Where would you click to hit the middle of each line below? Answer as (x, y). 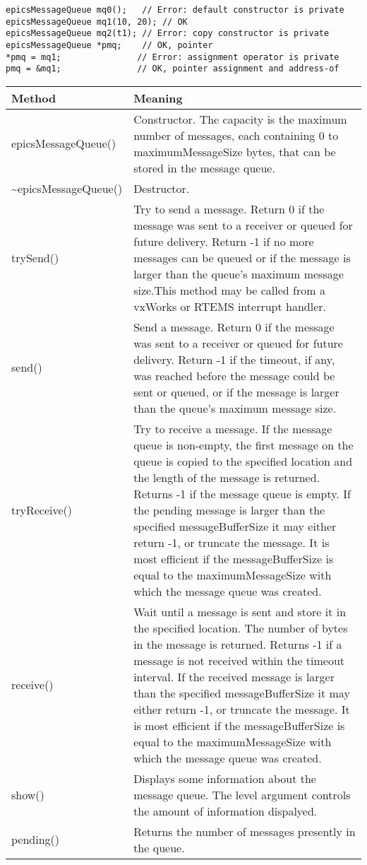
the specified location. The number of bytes (241, 628)
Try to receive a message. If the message (233, 428)
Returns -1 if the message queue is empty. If (242, 493)
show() (28, 794)
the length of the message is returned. (227, 477)
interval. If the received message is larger (234, 676)
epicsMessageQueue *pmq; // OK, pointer (109, 45)
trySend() (35, 257)
